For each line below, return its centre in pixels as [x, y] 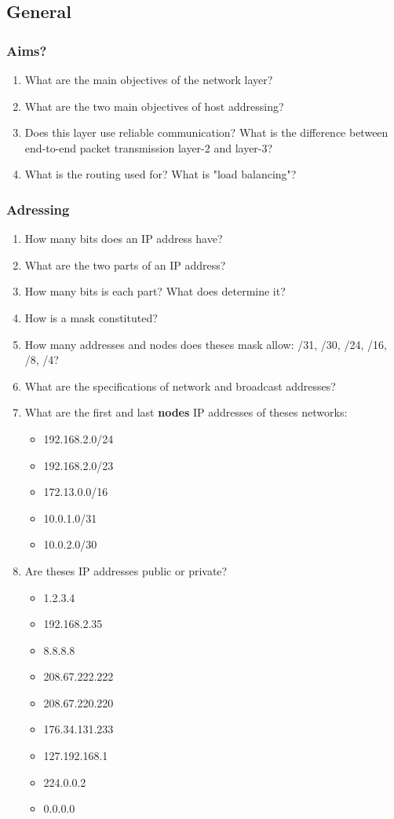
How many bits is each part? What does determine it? [155, 291]
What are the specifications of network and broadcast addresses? [180, 386]
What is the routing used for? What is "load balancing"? [161, 174]
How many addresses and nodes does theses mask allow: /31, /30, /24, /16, [206, 344]
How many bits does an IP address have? [124, 239]
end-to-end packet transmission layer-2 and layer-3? [149, 147]
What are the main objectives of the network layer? [149, 79]
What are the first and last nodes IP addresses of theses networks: [186, 412]
